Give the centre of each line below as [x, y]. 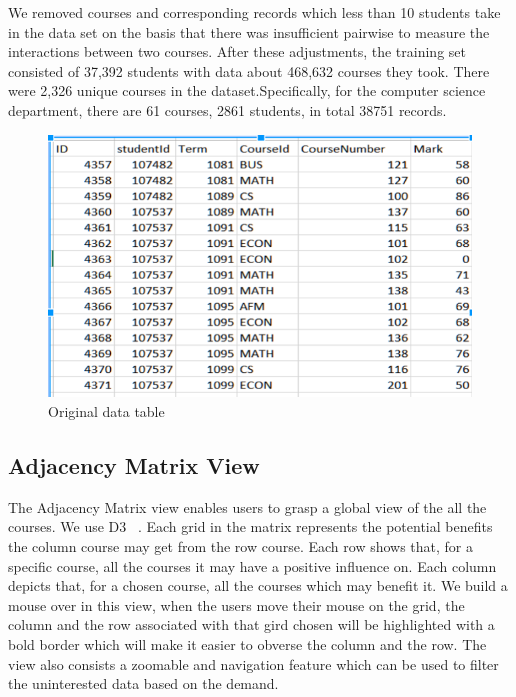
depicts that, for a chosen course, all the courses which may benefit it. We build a [258, 585]
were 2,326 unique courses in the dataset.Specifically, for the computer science [247, 90]
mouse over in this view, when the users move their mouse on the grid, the [236, 604]
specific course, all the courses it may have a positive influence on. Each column [252, 565]
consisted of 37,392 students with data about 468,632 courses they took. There [249, 70]
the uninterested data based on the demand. [143, 683]
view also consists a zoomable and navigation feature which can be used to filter [253, 663]
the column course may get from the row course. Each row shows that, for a [241, 545]
